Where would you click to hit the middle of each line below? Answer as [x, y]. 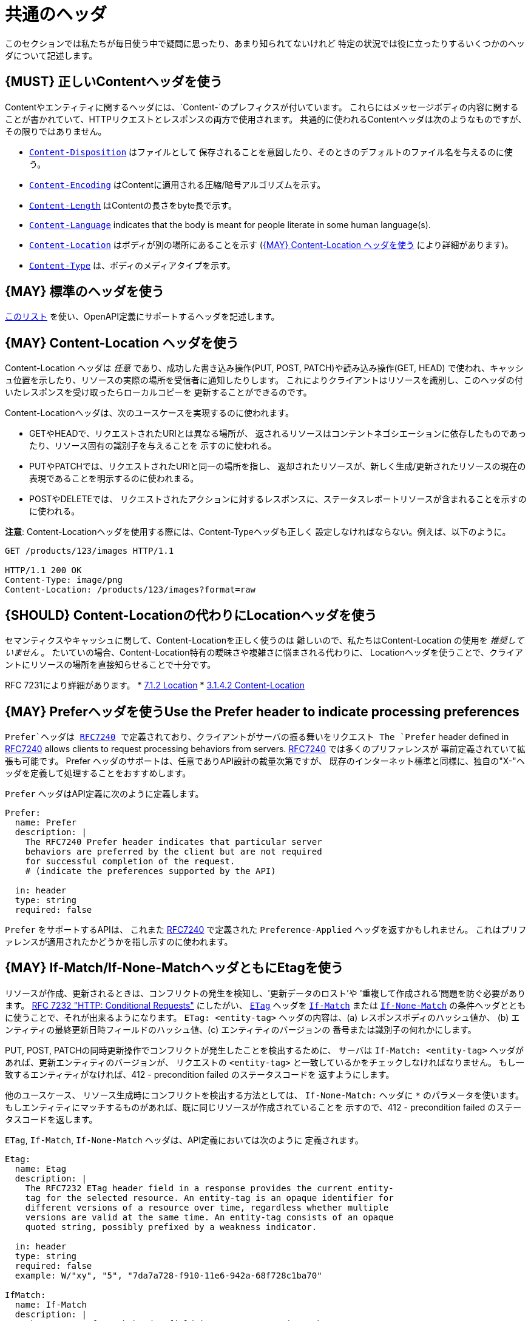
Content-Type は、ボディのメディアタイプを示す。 [132, 265]
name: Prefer [46, 822]
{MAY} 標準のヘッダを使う [85, 292]
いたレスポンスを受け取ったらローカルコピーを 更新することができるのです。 [158, 392]
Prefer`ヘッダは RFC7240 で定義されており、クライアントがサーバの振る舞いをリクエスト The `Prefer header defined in [257, 736]
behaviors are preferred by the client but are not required [174, 851]
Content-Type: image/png [64, 580]
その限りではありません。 [56, 131]
